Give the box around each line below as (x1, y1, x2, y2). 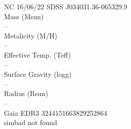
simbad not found (4, 117, 57, 128)
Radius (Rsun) (4, 88, 48, 98)
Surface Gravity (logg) (4, 69, 72, 79)
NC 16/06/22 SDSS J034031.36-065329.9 (4, 1, 128, 11)
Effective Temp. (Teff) (4, 49, 71, 60)
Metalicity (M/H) (4, 30, 57, 40)
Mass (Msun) (4, 11, 44, 21)
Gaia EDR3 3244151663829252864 (4, 107, 107, 118)
